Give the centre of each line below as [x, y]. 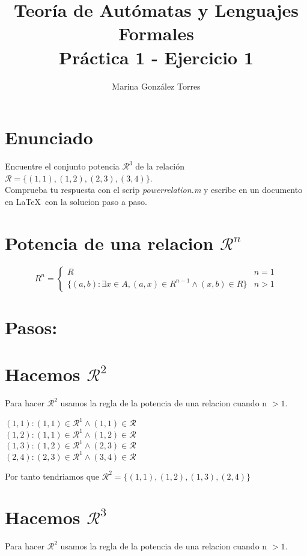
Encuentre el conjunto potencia [62, 166]
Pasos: [31, 327]
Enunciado [49, 137]
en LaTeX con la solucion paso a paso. [76, 201]
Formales [156, 33]
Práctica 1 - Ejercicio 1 [156, 57]
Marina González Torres [156, 86]
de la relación [160, 166]
